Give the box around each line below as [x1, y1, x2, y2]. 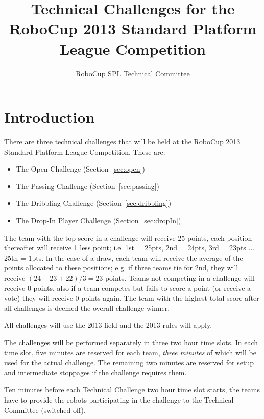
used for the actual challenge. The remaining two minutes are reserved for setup [4, 357, 254, 368]
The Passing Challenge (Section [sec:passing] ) [16, 180, 159, 191]
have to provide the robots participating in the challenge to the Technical [4, 394, 234, 405]
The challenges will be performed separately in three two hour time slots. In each [4, 337, 258, 347]
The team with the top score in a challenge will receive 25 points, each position [4, 232, 252, 243]
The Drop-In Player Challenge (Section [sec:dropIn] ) [16, 215, 181, 225]
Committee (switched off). [4, 404, 86, 415]
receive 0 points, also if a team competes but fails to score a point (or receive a [4, 282, 251, 293]
